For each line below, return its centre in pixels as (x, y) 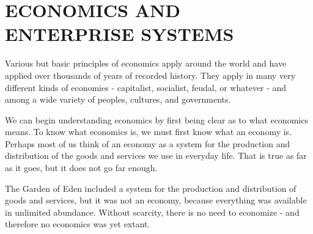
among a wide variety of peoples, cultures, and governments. (118, 99)
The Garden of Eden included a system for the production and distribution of (151, 188)
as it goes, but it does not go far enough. (81, 168)
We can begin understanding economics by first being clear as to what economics (156, 119)
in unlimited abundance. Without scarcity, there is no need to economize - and (152, 212)
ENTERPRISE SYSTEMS (120, 34)
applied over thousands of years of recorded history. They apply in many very (150, 75)
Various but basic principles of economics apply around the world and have (146, 63)
